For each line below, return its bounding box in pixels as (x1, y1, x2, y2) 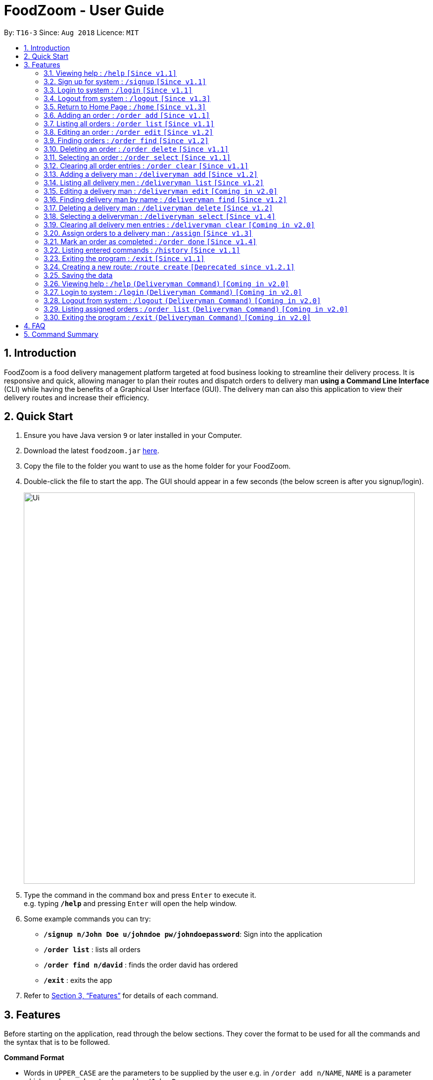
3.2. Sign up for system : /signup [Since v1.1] (44, 77, 206, 86)
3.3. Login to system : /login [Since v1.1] (44, 85, 192, 94)
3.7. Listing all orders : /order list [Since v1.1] (44, 119, 214, 128)
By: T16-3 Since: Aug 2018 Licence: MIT (4, 28, 139, 37)
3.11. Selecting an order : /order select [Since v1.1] (44, 153, 231, 162)
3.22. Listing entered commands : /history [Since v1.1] (44, 245, 241, 254)
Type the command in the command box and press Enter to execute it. (24, 891, 256, 900)
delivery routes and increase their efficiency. (4, 393, 149, 402)
